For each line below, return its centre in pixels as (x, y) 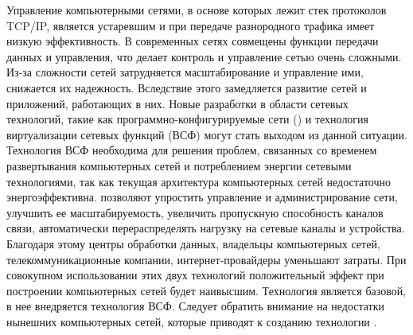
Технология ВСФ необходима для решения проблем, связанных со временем (192, 150)
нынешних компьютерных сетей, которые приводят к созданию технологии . (192, 321)
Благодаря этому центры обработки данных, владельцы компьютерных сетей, (193, 243)
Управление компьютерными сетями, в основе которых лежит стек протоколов (197, 10)
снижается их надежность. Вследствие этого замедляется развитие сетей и (187, 87)
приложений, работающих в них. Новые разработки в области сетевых (177, 103)
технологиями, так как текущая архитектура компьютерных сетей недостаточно (199, 181)
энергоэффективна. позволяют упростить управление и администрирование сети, (202, 197)
